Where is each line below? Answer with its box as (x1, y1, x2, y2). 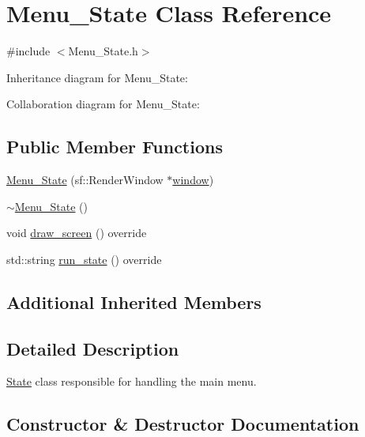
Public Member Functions (6, 134, 223, 159)
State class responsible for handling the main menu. (6, 373, 257, 390)
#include (6, 43, 51, 59)
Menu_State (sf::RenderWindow (6, 171, 164, 188)
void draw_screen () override (6, 224, 147, 241)
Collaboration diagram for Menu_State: (6, 96, 200, 112)
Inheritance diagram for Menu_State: (6, 69, 188, 85)
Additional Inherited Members (6, 289, 262, 314)
